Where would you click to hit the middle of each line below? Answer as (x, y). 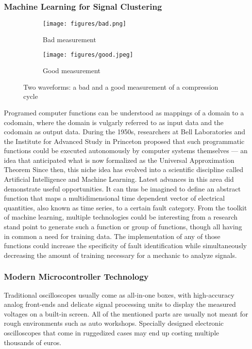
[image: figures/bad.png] (84, 24)
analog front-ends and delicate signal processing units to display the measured (120, 304)
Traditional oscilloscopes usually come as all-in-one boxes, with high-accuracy (119, 294)
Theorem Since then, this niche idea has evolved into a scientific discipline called (124, 169)
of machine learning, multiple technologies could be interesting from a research (121, 217)
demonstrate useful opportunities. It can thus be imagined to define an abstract (122, 188)
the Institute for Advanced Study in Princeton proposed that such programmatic (124, 141)
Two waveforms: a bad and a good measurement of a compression (121, 87)
